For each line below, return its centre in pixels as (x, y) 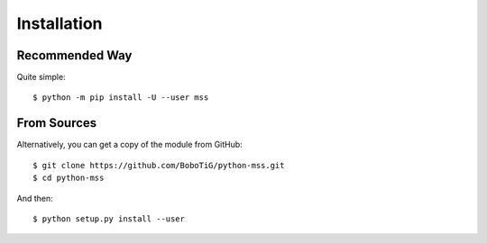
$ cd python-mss (69, 178)
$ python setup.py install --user (109, 219)
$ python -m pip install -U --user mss (121, 98)
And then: (35, 198)
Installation (60, 23)
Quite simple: (41, 77)
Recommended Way (74, 55)
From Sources (57, 123)
